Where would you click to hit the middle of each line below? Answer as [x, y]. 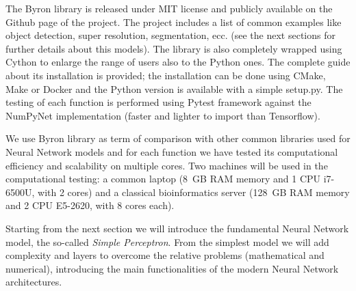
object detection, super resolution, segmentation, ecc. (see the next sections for [170, 35]
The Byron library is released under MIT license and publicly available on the [169, 8]
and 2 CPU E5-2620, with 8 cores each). [90, 205]
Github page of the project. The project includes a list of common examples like [174, 22]
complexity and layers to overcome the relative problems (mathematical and [165, 255]
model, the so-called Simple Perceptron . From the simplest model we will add [167, 241]
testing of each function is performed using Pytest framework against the [158, 102]
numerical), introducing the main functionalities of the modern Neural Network [172, 268]
